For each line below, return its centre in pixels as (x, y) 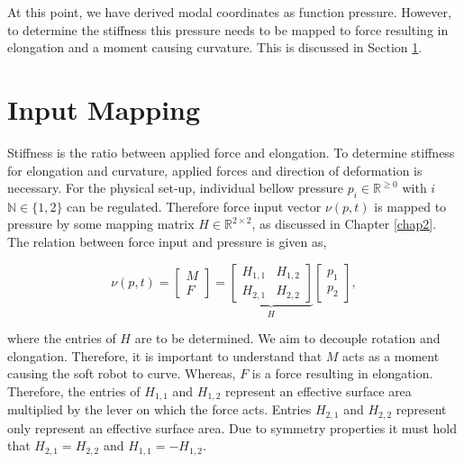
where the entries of (62, 338)
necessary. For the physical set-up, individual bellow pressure (176, 188)
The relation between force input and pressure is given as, (167, 242)
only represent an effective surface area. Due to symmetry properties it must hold (232, 427)
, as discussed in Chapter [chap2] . (344, 224)
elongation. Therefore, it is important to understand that (165, 355)
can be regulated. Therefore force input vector (194, 206)
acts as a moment (391, 355)
